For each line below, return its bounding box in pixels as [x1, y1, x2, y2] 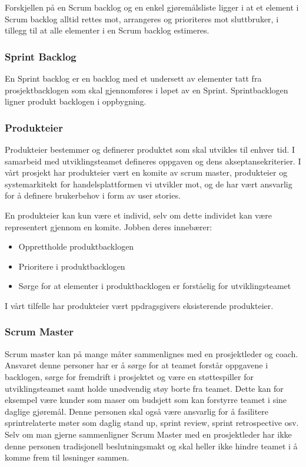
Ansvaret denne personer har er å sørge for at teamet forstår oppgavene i [5, 359, 268, 371]
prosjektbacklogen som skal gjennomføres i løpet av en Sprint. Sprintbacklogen [5, 83, 288, 96]
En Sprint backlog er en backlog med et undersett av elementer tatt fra [5, 72, 262, 84]
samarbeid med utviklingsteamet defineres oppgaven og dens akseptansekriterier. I [5, 154, 301, 167]
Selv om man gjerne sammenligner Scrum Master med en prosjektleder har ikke [5, 428, 292, 440]
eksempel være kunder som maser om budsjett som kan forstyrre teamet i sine [5, 394, 287, 406]
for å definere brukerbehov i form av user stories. [5, 189, 181, 201]
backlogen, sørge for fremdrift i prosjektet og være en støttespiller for [5, 370, 254, 382]
